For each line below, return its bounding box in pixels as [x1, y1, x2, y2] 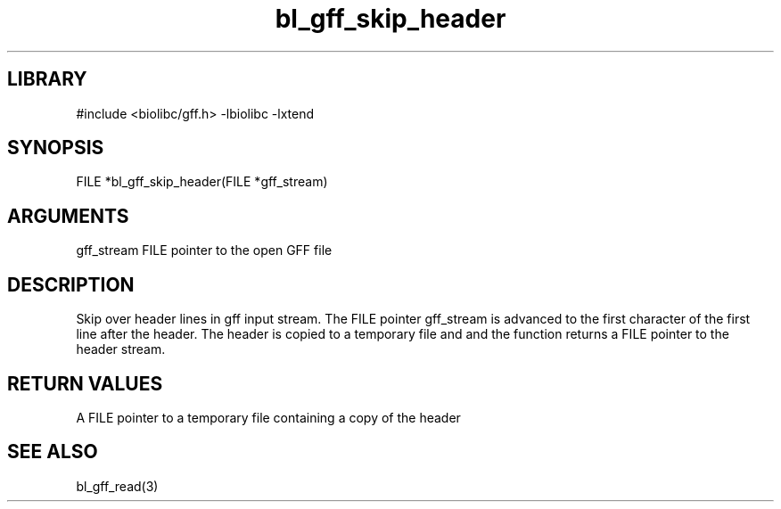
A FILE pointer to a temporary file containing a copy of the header [76, 409, 461, 425]
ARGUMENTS [7, 204, 129, 227]
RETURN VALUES [7, 372, 163, 395]
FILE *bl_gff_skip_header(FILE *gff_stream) [76, 174, 328, 190]
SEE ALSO [7, 440, 98, 464]
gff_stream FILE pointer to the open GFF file [76, 242, 333, 259]
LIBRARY [7, 68, 87, 91]
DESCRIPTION [7, 273, 135, 296]
